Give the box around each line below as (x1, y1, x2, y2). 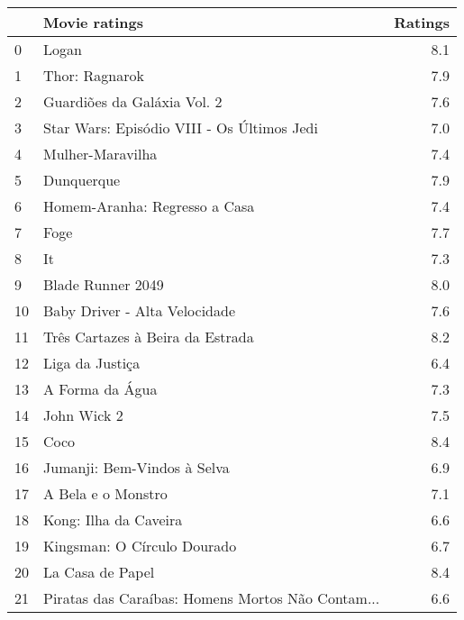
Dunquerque (43, 169, 121, 190)
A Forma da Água (43, 378, 158, 399)
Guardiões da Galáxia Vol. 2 (43, 91, 223, 112)
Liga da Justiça (43, 352, 141, 373)
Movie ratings (43, 12, 144, 32)
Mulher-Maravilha (43, 143, 158, 164)
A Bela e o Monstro (43, 483, 168, 504)
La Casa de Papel (43, 561, 155, 582)
